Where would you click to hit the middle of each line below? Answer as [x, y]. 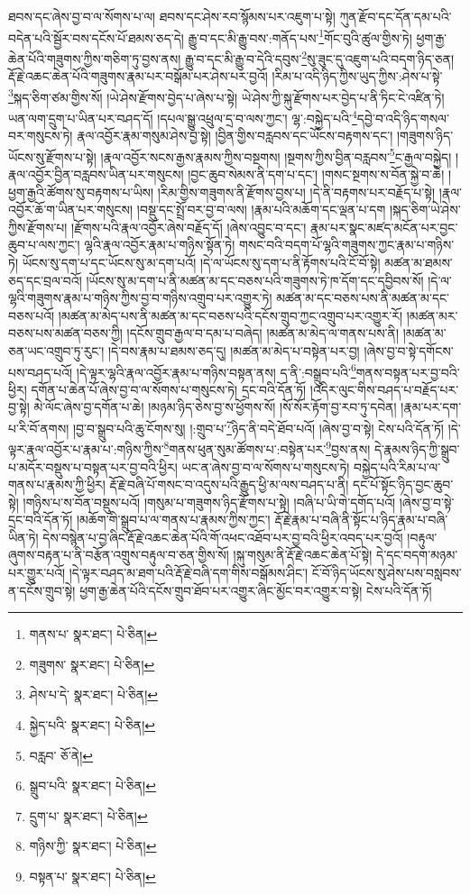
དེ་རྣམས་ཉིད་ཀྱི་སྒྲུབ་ [417, 448]
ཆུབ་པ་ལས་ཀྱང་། [44, 245]
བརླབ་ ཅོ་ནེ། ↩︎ [61, 755]
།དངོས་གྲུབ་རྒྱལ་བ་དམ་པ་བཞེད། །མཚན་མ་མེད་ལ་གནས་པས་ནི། [263, 333]
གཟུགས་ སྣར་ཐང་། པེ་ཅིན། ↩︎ [92, 664]
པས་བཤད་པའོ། [41, 372]
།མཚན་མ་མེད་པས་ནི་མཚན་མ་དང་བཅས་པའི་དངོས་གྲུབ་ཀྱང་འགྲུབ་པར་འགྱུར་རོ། [230, 315]
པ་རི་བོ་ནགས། [39, 428]
